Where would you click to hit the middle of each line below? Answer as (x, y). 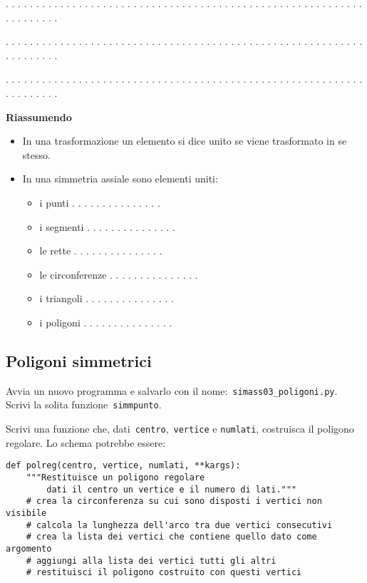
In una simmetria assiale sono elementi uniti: (120, 179)
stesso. (36, 154)
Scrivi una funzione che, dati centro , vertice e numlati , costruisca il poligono (180, 429)
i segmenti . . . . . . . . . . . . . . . (107, 226)
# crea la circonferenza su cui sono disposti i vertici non (174, 501)
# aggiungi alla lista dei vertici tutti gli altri (151, 561)
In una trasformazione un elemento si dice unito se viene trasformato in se (185, 141)
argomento (29, 548)
